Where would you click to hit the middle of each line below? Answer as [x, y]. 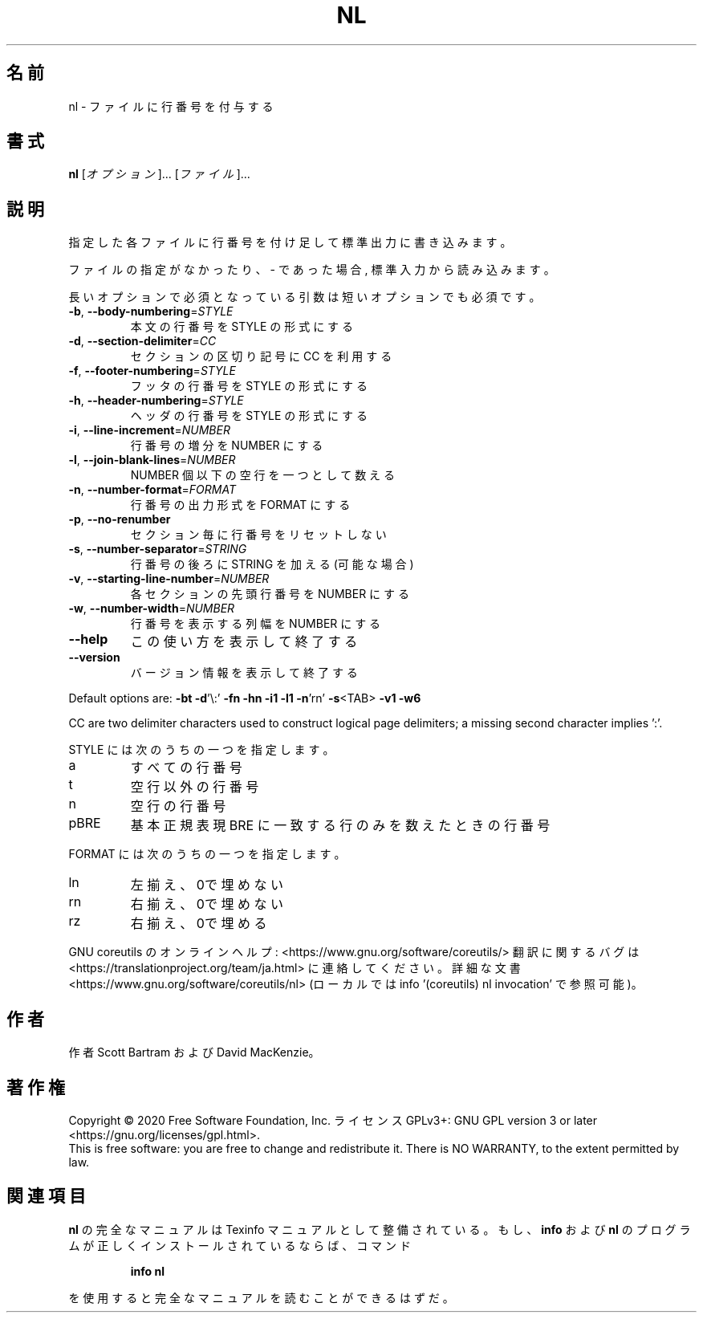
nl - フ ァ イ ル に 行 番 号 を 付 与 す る [171, 106]
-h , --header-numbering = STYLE [156, 401]
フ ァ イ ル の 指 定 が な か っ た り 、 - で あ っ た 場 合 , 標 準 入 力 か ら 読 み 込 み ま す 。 [312, 270]
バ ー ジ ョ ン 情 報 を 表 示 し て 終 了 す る [244, 673]
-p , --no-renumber [120, 519]
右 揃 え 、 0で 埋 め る [199, 924]
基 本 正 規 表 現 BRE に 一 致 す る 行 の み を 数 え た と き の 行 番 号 [340, 826]
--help [88, 639]
